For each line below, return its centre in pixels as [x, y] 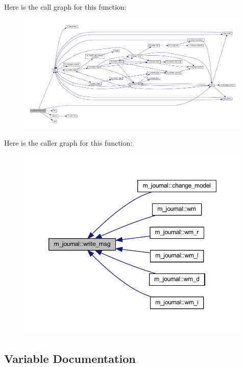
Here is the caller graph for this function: [68, 143]
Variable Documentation [70, 358]
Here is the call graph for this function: [65, 7]
